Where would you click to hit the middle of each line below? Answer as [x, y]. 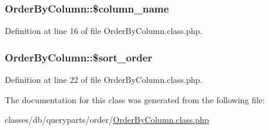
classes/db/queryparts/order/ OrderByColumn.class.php [107, 120]
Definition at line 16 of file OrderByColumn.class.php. [104, 31]
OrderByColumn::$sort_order [79, 57]
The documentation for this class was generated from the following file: [135, 99]
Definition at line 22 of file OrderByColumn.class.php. [104, 80]
